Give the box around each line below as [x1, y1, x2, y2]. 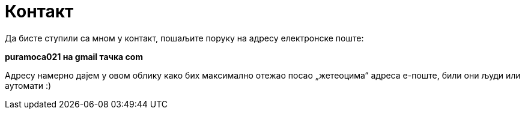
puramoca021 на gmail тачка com [5, 51, 144, 62]
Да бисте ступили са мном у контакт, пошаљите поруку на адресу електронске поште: [5, 32, 364, 43]
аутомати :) [5, 80, 52, 91]
